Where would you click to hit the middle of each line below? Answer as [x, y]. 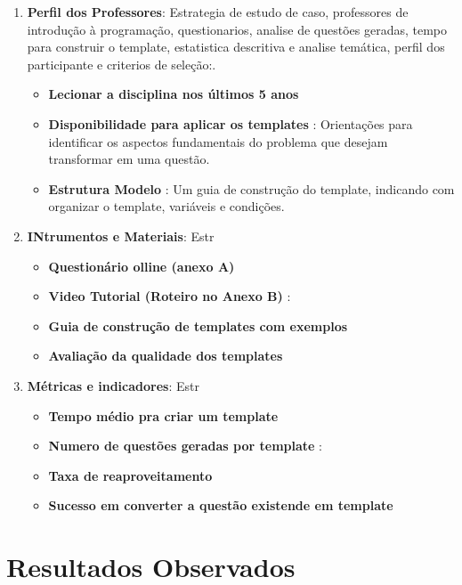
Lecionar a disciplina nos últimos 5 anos [174, 94]
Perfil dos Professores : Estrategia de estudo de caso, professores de [218, 12]
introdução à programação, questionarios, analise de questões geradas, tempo [237, 29]
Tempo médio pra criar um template [163, 415]
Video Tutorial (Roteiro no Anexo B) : [170, 296]
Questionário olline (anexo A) [142, 266]
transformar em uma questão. [129, 159]
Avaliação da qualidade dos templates [166, 356]
